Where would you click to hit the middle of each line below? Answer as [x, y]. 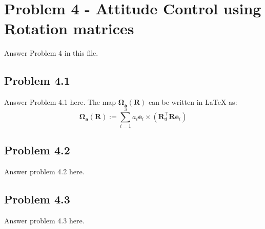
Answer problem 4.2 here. [44, 171]
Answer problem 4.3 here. [44, 220]
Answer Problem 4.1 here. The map [60, 102]
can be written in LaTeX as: [193, 102]
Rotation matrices [69, 28]
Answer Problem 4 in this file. [51, 53]
